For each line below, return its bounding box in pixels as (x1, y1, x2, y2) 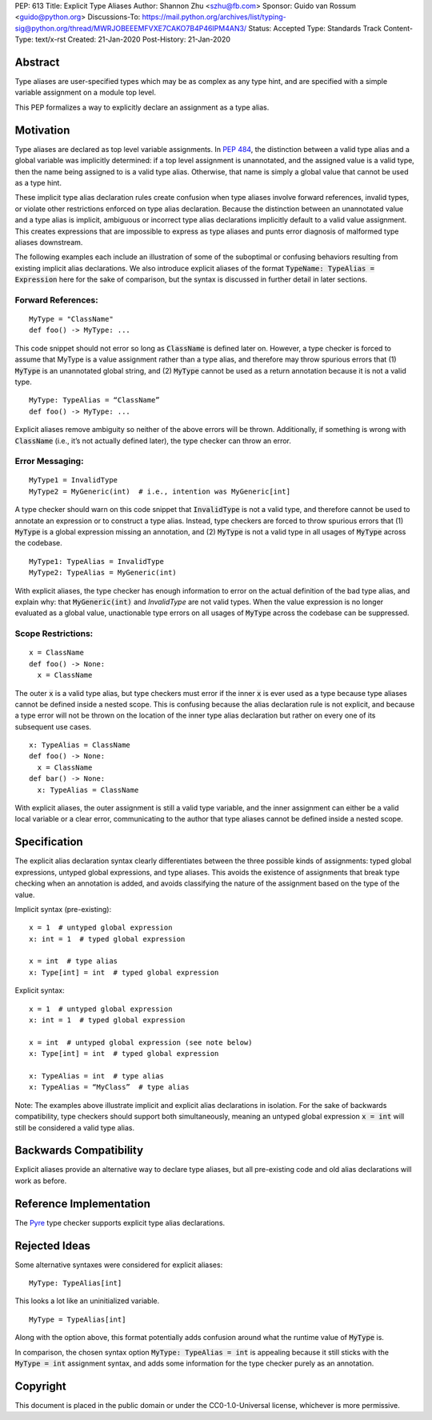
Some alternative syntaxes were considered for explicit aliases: (14, 1260, 223, 1270)
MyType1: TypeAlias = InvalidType (29, 557, 164, 566)
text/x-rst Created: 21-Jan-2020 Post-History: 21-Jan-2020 (34, 34, 231, 44)
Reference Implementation (14, 1197, 151, 1210)
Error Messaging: (14, 456, 84, 467)
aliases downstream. (14, 237, 83, 247)
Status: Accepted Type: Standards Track (248, 23, 382, 33)
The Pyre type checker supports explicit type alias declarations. (14, 1218, 226, 1227)
